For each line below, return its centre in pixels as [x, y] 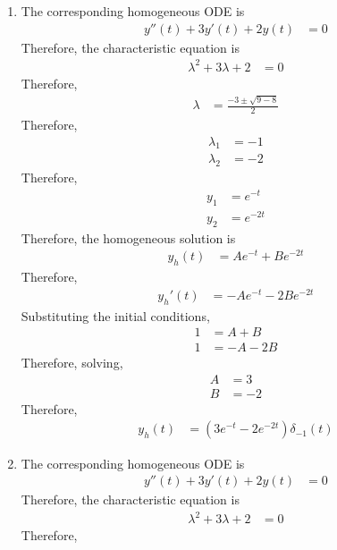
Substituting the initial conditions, [115, 315]
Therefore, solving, [72, 363]
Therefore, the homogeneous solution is [128, 237]
